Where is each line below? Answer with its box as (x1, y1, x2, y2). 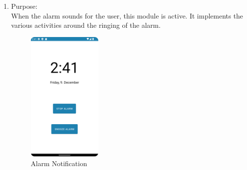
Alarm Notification (30, 158, 87, 169)
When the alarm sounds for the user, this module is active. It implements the (11, 10, 243, 20)
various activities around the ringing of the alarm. (11, 20, 161, 30)
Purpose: (11, 1, 38, 11)
